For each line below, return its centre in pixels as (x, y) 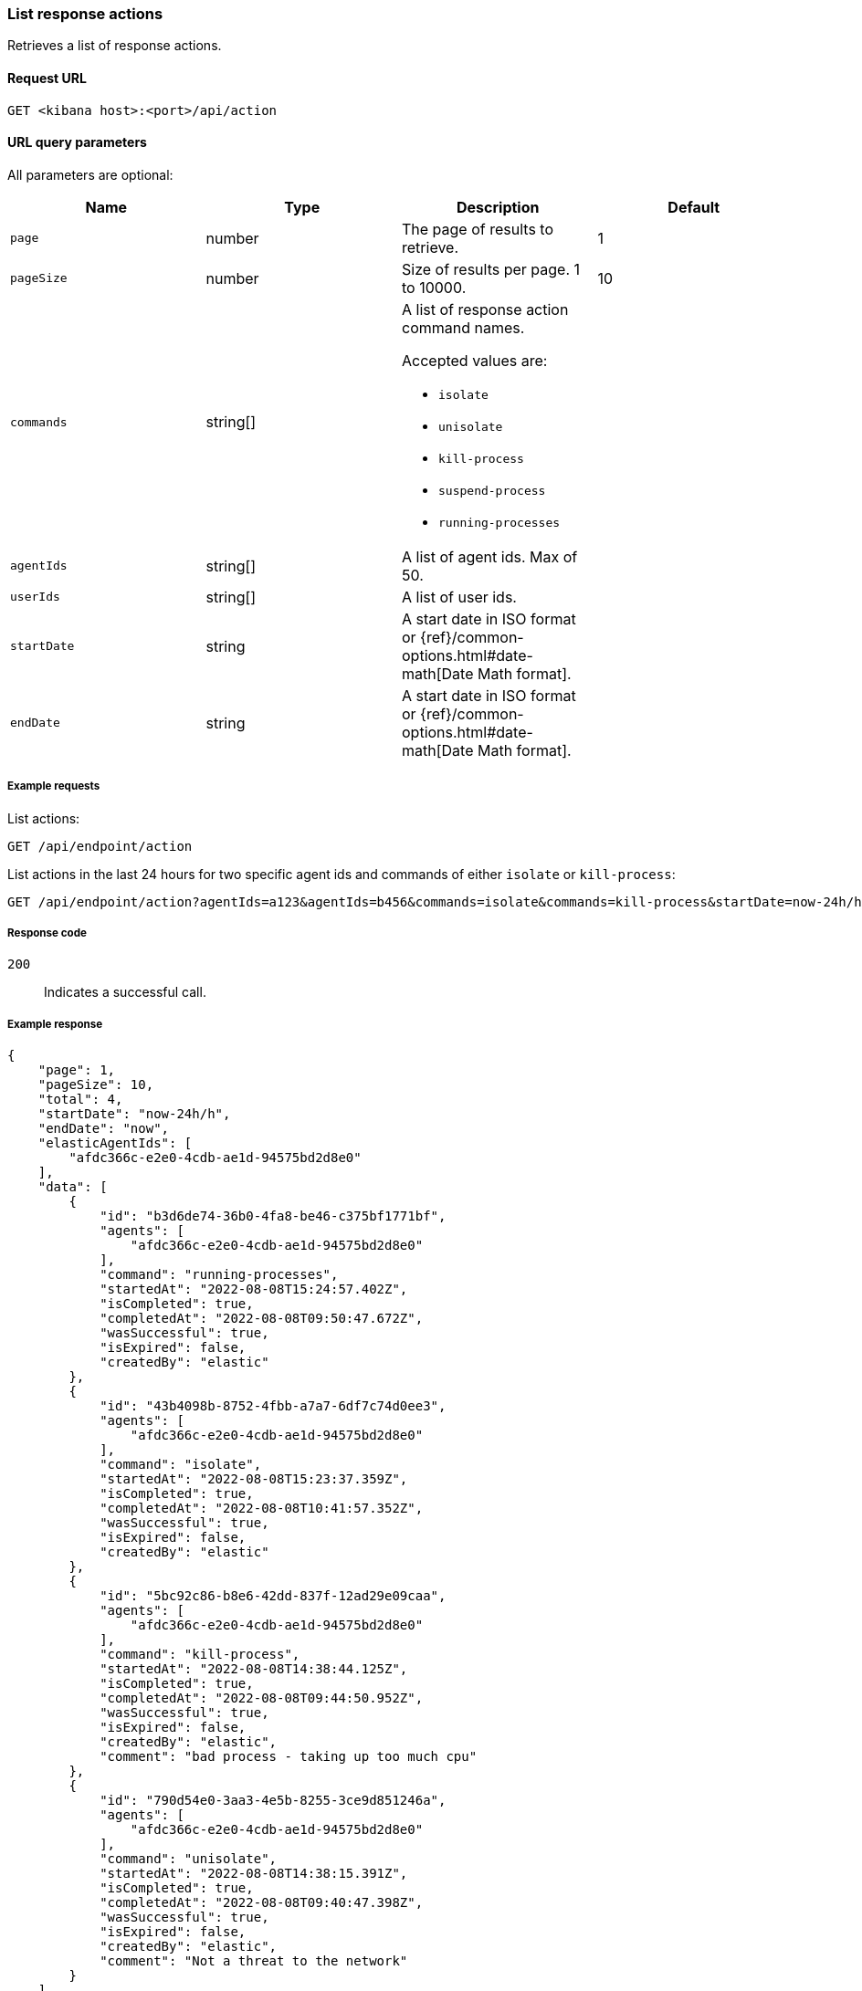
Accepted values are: (475, 360)
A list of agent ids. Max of (490, 556)
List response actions (85, 14)
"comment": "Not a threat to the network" (254, 1961)
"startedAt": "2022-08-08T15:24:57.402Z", (254, 1289)
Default (694, 207)
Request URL (47, 78)
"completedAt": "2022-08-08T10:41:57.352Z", (262, 1509)
